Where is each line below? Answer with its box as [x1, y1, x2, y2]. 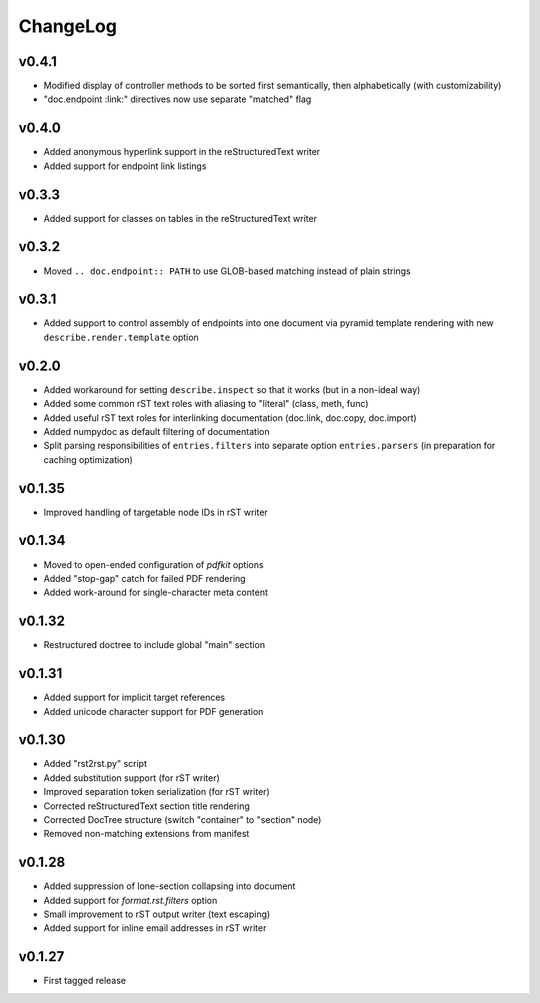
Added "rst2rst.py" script [43, 758, 148, 770]
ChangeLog [18, 15, 117, 37]
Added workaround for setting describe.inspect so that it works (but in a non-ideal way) [43, 383, 421, 395]
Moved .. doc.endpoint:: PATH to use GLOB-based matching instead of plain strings [43, 265, 412, 277]
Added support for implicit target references [43, 691, 225, 704]
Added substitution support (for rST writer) [43, 771, 220, 784]
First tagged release [43, 975, 127, 987]
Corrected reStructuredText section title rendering [43, 800, 250, 812]
